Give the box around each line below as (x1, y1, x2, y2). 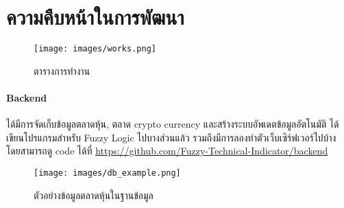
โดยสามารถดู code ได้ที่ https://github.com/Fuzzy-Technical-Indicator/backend (6, 143, 328, 158)
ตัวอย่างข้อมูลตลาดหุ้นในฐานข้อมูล (34, 187, 153, 202)
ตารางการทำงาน (34, 63, 90, 78)
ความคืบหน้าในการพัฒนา (6, 3, 184, 31)
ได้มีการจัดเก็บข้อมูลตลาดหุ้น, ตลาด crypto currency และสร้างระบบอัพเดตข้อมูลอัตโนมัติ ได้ (6, 117, 339, 131)
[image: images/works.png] (34, 44, 156, 54)
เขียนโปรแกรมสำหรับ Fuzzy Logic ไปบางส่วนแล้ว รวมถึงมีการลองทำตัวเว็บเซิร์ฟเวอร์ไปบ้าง (6, 130, 336, 144)
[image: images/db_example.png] (34, 167, 181, 178)
